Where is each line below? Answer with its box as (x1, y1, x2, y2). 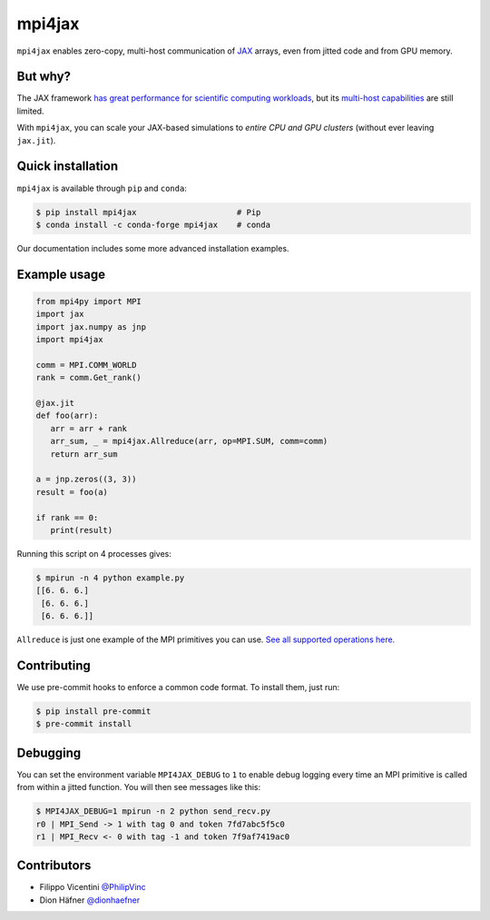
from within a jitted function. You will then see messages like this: (16, 782, 261, 793)
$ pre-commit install (35, 718, 132, 729)
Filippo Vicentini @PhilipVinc (39, 882, 147, 893)
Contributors (16, 858, 92, 874)
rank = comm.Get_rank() (35, 372, 142, 383)
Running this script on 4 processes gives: (16, 548, 172, 559)
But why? (16, 69, 72, 84)
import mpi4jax (35, 334, 103, 345)
